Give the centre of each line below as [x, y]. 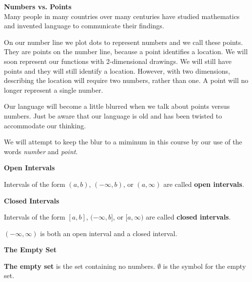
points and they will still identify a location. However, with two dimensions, [117, 70]
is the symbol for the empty [204, 266]
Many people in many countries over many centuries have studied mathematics [122, 16]
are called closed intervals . [188, 217]
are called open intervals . [204, 184]
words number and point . [41, 151]
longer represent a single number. [54, 90]
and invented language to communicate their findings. [84, 26]
